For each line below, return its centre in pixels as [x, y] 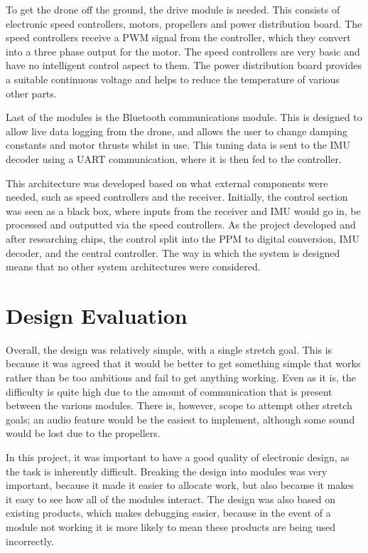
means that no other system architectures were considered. [133, 267]
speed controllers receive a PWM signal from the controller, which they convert [178, 37]
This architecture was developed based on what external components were [167, 183]
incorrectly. [30, 541]
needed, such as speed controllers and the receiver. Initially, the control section [177, 197]
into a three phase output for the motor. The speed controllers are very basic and [183, 51]
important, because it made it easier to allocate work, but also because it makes [180, 485]
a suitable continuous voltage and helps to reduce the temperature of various [173, 79]
